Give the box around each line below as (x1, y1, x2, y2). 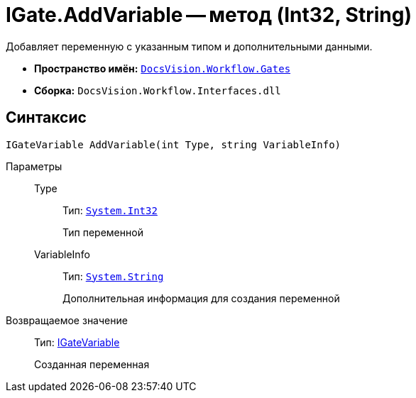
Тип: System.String (62, 270, 164, 282)
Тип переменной (62, 226, 143, 238)
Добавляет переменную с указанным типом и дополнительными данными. (6, 40, 373, 52)
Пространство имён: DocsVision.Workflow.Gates (34, 62, 291, 74)
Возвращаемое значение (6, 314, 128, 326)
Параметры (6, 160, 62, 172)
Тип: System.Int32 (62, 204, 158, 216)
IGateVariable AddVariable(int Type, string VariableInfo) (6, 138, 341, 150)
